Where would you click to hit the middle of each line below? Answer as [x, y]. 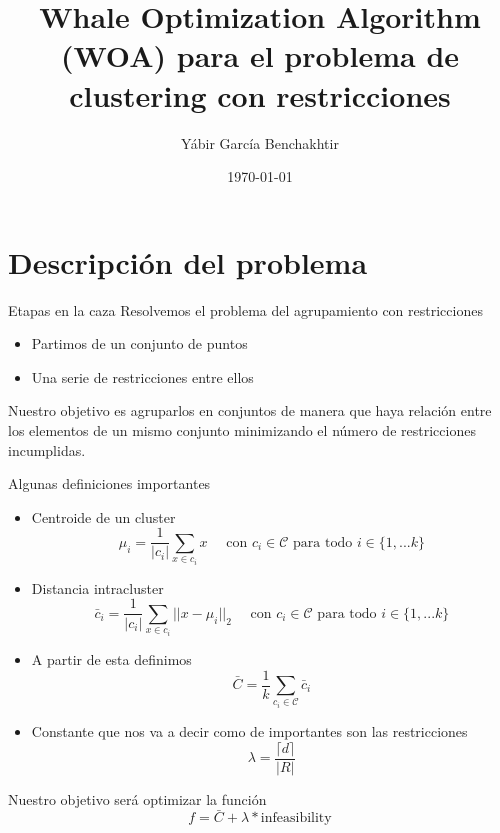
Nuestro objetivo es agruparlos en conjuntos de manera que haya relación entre [250, 410]
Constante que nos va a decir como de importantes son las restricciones [249, 731]
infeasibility [296, 818]
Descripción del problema [188, 261]
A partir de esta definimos [111, 658]
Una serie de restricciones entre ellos [142, 376]
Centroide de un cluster [103, 516]
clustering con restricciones [260, 94]
